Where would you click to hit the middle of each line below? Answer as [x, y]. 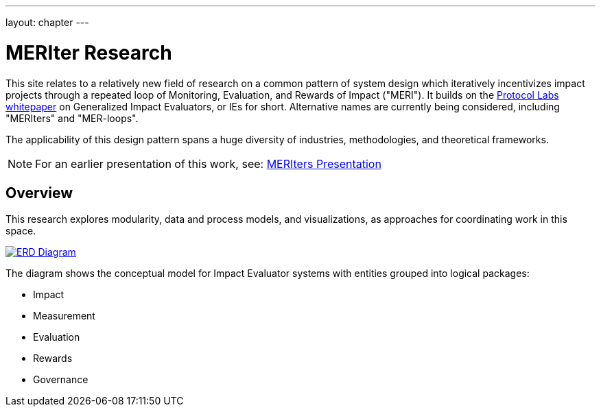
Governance [61, 380]
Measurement [64, 316]
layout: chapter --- [47, 22]
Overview [39, 193]
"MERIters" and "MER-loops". [72, 118]
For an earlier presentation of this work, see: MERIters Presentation [208, 163]
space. [21, 231]
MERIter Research [89, 52]
